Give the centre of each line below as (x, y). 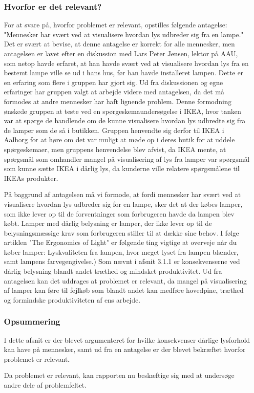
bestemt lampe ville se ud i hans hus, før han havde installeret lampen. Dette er (124, 73)
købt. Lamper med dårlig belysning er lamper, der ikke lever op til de (108, 223)
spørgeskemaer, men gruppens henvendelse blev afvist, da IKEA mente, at (115, 149)
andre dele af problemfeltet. (45, 385)
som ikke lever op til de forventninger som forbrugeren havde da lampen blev (119, 213)
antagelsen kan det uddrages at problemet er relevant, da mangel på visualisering (126, 280)
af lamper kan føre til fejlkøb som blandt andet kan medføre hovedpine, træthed (124, 290)
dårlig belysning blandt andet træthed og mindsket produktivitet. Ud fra (113, 271)
